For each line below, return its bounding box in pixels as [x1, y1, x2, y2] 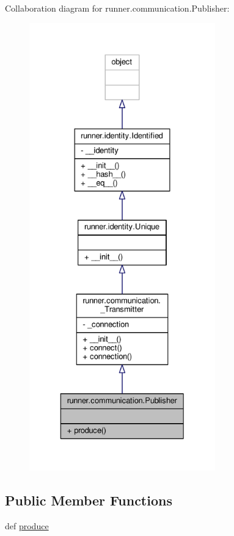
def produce [5, 519, 49, 532]
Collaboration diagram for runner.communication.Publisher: [5, 2, 230, 14]
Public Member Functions [5, 490, 172, 509]
